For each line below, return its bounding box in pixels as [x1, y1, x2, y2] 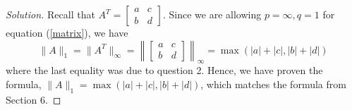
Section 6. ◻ [6, 92, 61, 106]
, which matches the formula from [200, 76, 346, 91]
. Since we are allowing [162, 7, 262, 21]
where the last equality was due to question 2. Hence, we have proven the [6, 63, 323, 78]
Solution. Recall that [6, 7, 95, 21]
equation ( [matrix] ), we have [6, 25, 128, 39]
